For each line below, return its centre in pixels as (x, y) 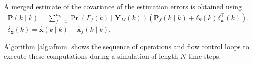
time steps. (205, 56)
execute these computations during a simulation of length (91, 56)
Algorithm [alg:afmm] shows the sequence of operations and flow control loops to (126, 46)
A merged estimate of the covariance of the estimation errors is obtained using (123, 6)
